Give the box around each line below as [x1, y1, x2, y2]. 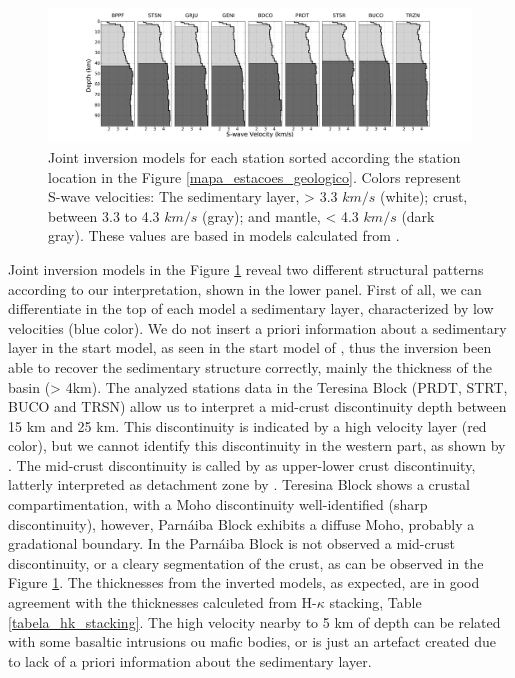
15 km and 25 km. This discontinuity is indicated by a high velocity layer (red [8, 415, 487, 436]
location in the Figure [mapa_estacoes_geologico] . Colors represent [48, 166, 461, 187]
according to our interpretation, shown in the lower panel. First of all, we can [8, 278, 482, 299]
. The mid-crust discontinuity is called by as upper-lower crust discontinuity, [8, 454, 476, 475]
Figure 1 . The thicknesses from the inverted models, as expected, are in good [8, 572, 480, 593]
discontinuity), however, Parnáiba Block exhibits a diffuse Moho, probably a [8, 513, 475, 534]
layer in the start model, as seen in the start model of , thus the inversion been [8, 337, 492, 358]
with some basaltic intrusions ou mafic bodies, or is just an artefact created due [8, 631, 496, 652]
